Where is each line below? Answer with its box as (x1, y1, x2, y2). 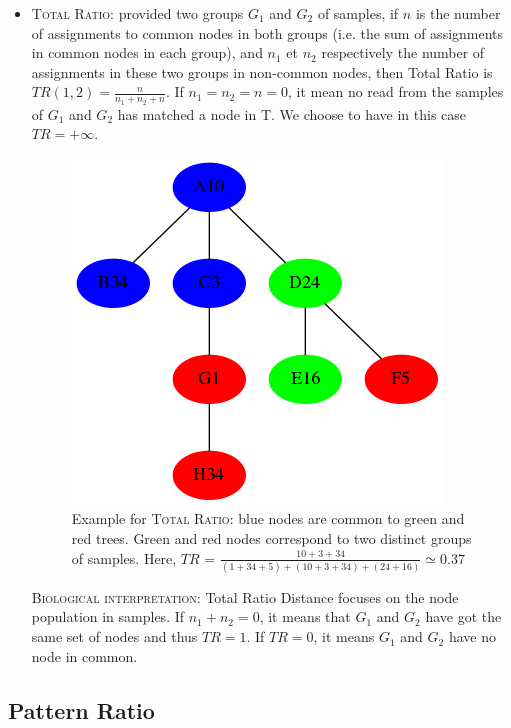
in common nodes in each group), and (31, 42, 263, 63)
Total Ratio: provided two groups (31, 3, 244, 23)
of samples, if (317, 3, 399, 23)
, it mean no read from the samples (288, 81, 504, 102)
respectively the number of (321, 42, 485, 63)
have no (448, 626, 496, 647)
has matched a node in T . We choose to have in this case (117, 103, 467, 124)
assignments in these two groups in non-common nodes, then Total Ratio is (31, 61, 493, 82)
